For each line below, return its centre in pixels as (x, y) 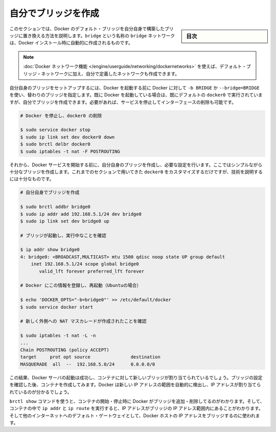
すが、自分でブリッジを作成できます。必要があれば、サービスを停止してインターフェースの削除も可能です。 (123, 102)
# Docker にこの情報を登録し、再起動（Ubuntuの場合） (81, 286)
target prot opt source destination (90, 357)
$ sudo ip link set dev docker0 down (67, 137)
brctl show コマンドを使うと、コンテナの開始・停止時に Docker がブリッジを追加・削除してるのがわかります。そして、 (137, 401)
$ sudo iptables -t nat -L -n (58, 336)
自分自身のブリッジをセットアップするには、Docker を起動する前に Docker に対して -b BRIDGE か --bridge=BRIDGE (135, 87)
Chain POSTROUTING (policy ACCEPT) (65, 350)
